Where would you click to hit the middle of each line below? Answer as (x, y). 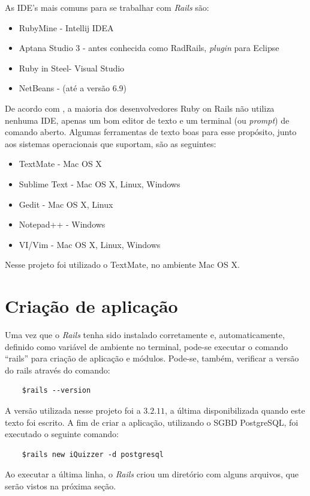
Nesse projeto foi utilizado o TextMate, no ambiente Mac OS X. (122, 265)
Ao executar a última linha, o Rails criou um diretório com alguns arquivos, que (152, 474)
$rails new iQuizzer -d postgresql (93, 454)
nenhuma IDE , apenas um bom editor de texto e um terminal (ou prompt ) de (147, 120)
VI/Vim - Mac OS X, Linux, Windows (90, 244)
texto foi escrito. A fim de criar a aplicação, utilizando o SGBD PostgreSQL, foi (152, 422)
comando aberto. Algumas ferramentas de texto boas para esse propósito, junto (151, 132)
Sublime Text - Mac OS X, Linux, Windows (100, 183)
